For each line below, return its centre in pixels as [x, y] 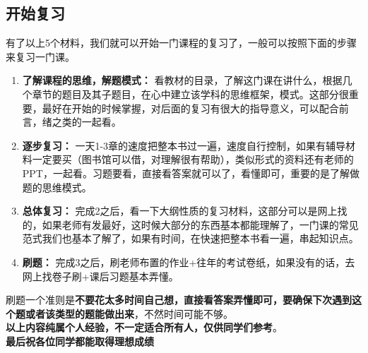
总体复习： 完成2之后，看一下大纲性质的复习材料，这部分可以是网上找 [185, 211]
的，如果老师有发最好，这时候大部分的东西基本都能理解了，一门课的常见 [190, 224]
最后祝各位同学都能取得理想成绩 [80, 341]
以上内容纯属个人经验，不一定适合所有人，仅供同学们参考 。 [144, 327]
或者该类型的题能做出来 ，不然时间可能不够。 [129, 313]
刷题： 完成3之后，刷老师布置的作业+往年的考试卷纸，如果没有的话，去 [189, 262]
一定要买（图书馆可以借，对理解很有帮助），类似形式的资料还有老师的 [193, 159]
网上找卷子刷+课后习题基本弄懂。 [100, 276]
